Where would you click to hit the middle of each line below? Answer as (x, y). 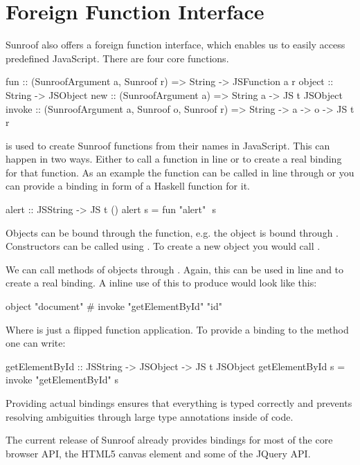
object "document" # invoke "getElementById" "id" (114, 306)
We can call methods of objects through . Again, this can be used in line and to (175, 269)
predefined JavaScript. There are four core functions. (117, 58)
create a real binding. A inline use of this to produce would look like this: (161, 283)
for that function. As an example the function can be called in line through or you (180, 172)
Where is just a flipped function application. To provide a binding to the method (177, 329)
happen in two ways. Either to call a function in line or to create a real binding (174, 159)
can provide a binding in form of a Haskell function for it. (128, 186)
